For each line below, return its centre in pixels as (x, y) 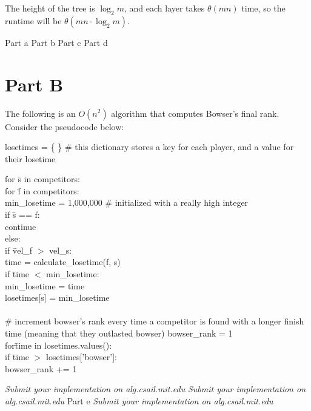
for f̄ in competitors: (42, 190)
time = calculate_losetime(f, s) (63, 262)
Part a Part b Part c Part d (56, 42)
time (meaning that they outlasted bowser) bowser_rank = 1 (119, 333)
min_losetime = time (45, 285)
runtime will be (33, 20)
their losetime (30, 158)
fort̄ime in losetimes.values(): (59, 345)
